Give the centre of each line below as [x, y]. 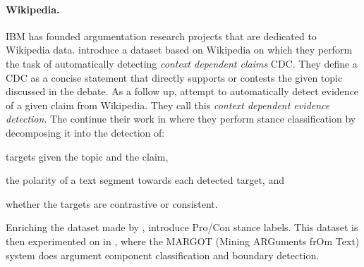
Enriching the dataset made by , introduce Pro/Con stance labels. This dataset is [182, 227]
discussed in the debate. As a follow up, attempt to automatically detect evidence [182, 91]
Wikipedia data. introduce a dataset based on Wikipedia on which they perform [179, 50]
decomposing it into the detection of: [85, 132]
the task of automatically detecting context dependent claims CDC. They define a [182, 63]
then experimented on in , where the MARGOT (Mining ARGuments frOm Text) [183, 241]
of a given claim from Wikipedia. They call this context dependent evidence [168, 105]
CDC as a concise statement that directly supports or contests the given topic [174, 77]
